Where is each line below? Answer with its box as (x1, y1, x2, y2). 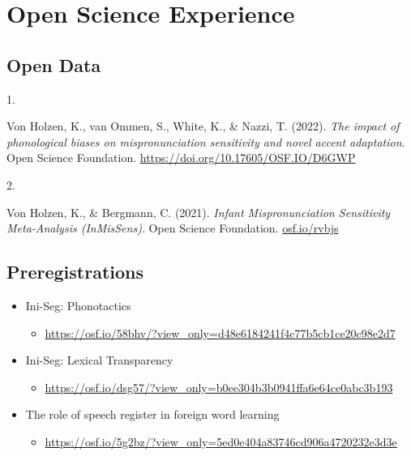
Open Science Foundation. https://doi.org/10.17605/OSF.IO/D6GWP (6, 149, 356, 166)
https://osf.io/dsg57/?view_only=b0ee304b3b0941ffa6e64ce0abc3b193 (45, 378, 393, 395)
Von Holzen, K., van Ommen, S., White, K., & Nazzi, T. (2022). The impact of (6, 117, 400, 134)
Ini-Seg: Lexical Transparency (25, 352, 173, 369)
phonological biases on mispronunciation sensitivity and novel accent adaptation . (6, 133, 405, 150)
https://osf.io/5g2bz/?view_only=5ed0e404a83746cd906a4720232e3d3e (45, 433, 397, 450)
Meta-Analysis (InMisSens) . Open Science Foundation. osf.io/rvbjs (6, 219, 339, 237)
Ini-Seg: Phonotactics (25, 296, 131, 313)
